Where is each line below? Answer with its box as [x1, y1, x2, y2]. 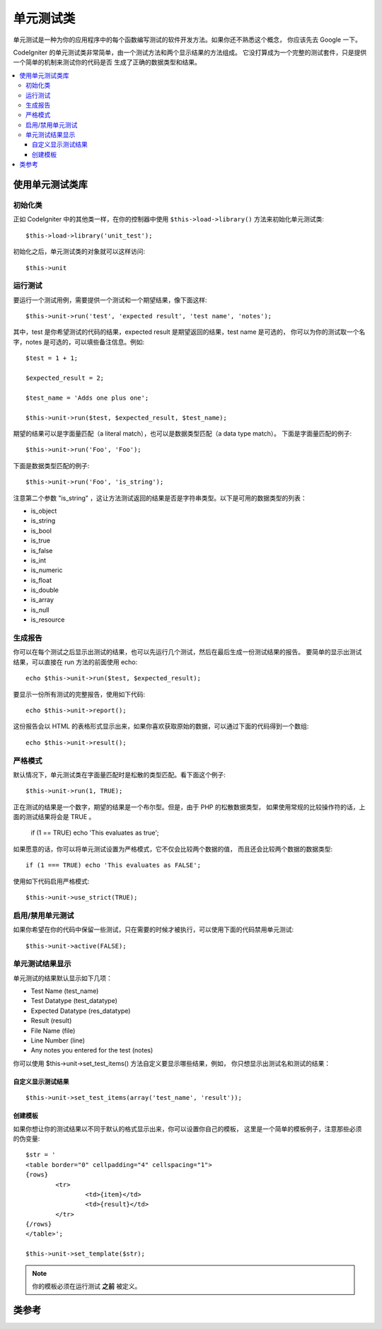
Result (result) [30, 1016, 72, 1025]
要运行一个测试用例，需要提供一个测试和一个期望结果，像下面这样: [13, 296, 208, 304]
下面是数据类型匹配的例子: [13, 461, 90, 470]
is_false [30, 546, 53, 555]
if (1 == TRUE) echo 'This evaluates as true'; [30, 828, 159, 837]
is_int [30, 556, 46, 564]
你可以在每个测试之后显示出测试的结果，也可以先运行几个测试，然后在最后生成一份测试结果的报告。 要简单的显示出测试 [13, 648, 362, 656]
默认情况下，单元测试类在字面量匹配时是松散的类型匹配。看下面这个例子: [13, 770, 226, 779]
